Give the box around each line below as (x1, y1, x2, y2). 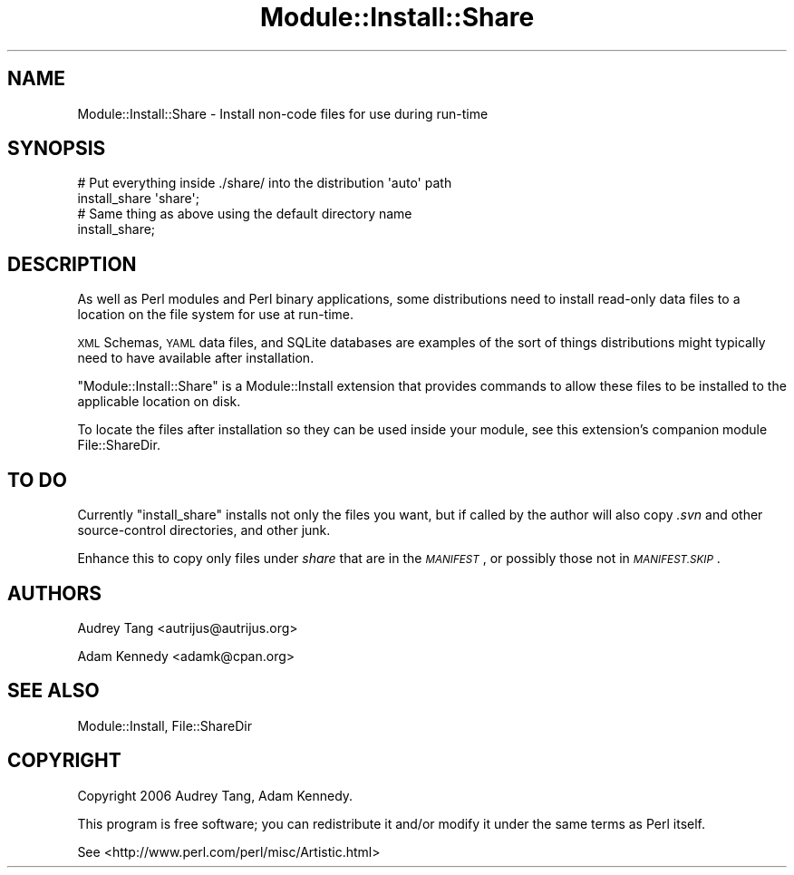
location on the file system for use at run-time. (77, 306, 354, 323)
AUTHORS (7, 581, 102, 605)
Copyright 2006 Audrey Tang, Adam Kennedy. (77, 787, 353, 803)
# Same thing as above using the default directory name (77, 206, 412, 222)
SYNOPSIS (7, 137, 106, 160)
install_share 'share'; (77, 190, 199, 207)
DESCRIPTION (7, 252, 137, 276)
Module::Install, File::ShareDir (77, 717, 252, 734)
